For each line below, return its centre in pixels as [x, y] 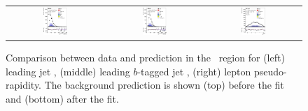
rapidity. [24, 85]
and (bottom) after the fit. [62, 98]
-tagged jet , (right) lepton [194, 71]
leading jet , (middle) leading [68, 71]
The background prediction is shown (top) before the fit [164, 85]
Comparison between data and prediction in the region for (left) [145, 58]
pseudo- [270, 71]
